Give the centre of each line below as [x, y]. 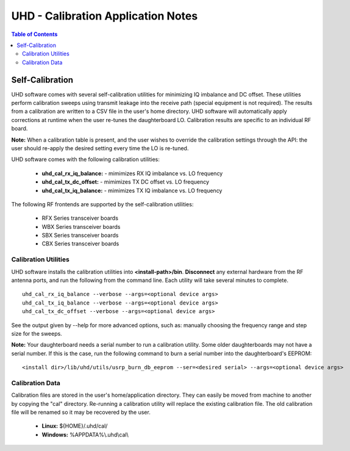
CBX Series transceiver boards [80, 244]
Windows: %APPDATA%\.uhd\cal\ [85, 435]
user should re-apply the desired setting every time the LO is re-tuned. [100, 148]
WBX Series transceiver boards [81, 226]
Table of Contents [34, 34]
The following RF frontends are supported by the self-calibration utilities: [102, 204]
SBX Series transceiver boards [80, 236]
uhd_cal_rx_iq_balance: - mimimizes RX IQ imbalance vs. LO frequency [132, 173]
